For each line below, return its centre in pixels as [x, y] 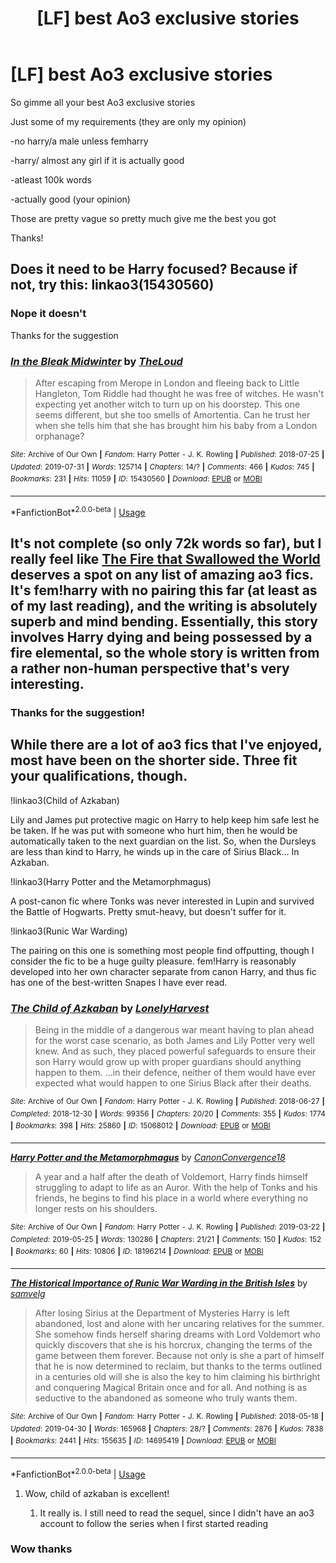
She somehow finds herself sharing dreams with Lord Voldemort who [177, 1334]
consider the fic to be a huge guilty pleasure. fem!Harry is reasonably [153, 961]
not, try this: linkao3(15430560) [112, 285]
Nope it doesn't [48, 314]
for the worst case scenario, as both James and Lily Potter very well [174, 1040]
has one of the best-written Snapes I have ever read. [119, 982]
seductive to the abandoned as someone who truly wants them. [166, 1398]
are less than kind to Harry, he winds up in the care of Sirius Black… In [155, 851]
